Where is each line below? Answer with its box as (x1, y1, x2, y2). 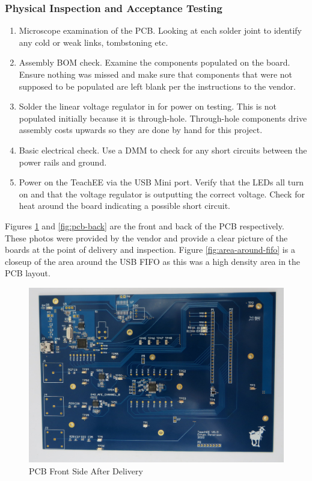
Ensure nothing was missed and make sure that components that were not (19, 68, 292, 80)
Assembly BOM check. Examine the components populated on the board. (19, 56, 290, 69)
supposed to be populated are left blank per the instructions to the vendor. (19, 79, 296, 92)
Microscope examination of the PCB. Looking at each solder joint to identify (19, 24, 302, 37)
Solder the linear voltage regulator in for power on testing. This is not (19, 100, 277, 113)
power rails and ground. (19, 155, 107, 168)
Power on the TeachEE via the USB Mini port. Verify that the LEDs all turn (19, 176, 304, 188)
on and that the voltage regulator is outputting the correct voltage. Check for (19, 187, 305, 200)
